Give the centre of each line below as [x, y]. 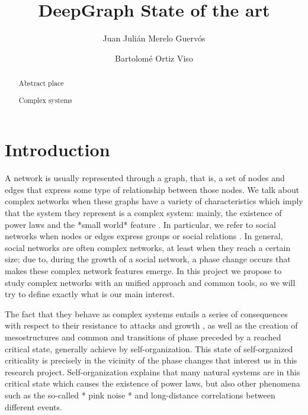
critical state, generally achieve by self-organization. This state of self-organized [149, 348]
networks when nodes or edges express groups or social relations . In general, [144, 236]
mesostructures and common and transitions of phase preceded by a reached [143, 337]
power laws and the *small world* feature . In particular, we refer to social [140, 224]
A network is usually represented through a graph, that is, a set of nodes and [145, 178]
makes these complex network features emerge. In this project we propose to [143, 271]
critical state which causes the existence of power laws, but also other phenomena [153, 383]
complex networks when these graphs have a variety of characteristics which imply [154, 201]
